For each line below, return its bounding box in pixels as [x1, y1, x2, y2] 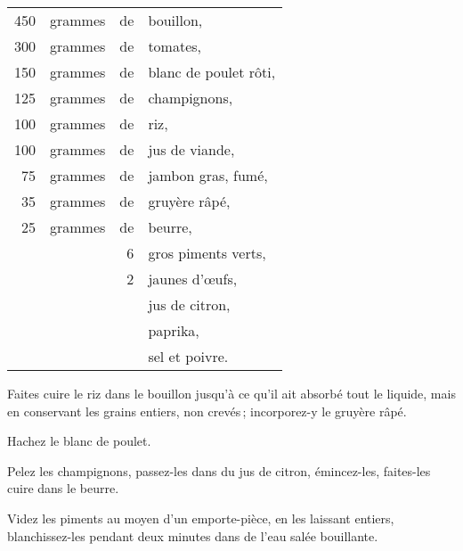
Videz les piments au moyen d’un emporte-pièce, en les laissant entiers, [7, 508, 394, 527]
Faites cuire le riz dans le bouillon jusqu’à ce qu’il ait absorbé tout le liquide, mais [7, 384, 456, 402]
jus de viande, [148, 139, 235, 160]
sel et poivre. [148, 346, 229, 366]
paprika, [148, 320, 199, 341]
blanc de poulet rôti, [148, 62, 276, 82]
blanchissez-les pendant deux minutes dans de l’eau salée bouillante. [7, 526, 378, 545]
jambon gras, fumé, [148, 165, 268, 185]
